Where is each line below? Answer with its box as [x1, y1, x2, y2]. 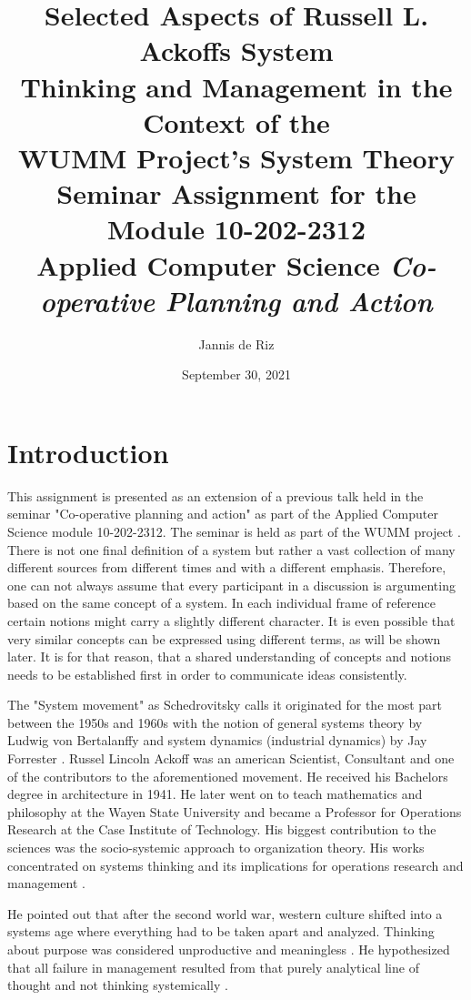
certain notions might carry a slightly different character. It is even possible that [7, 611, 456, 630]
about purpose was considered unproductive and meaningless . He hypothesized [7, 940, 450, 958]
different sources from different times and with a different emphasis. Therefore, [7, 558, 446, 577]
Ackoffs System [139, 32, 334, 69]
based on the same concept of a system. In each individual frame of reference [7, 593, 436, 612]
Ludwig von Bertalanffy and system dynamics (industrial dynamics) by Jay [7, 731, 427, 750]
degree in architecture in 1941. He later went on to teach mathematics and [7, 784, 423, 803]
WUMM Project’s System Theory [18, 138, 455, 176]
